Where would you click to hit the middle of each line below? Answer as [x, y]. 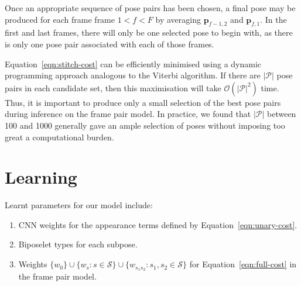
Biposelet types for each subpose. [78, 244]
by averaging [178, 19]
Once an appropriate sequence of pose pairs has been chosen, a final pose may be [150, 8]
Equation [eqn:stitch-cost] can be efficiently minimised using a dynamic [133, 63]
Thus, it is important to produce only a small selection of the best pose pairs [143, 102]
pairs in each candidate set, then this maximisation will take [113, 87]
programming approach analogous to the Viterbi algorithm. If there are [133, 75]
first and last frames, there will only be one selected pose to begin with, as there [149, 32]
